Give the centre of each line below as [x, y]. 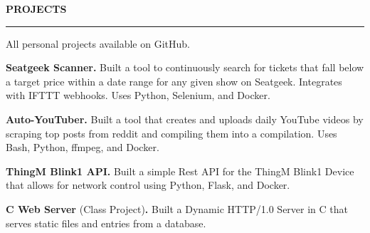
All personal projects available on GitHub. [98, 43]
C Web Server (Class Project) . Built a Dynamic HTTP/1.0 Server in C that [177, 208]
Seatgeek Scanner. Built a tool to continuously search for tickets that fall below [185, 67]
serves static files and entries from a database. [106, 223]
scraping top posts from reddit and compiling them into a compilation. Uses [171, 133]
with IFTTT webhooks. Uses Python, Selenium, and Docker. [138, 95]
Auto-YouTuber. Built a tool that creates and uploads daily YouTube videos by [185, 119]
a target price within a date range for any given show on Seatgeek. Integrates [174, 81]
